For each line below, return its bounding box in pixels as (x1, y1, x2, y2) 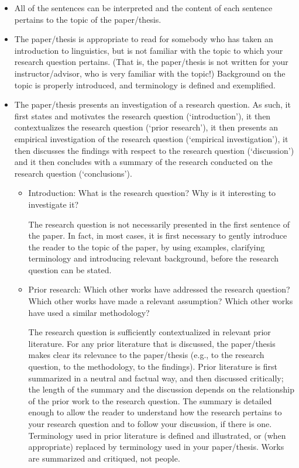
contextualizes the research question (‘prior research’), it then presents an (14, 121, 279, 133)
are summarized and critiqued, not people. (28, 452, 180, 464)
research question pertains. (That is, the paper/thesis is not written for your (14, 56, 288, 68)
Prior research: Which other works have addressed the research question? (28, 283, 290, 295)
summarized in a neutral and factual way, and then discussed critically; (28, 371, 284, 384)
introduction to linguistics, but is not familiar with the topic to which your (14, 44, 283, 56)
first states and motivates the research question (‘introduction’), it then (14, 109, 271, 122)
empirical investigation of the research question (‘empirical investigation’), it (14, 132, 288, 144)
